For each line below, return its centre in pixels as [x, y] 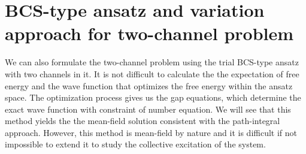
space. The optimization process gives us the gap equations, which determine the [153, 97]
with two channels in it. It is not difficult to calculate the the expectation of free [152, 73]
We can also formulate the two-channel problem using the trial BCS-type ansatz [152, 62]
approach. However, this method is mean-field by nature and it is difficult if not [151, 132]
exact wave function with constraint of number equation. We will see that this [148, 109]
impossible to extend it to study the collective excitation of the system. [135, 144]
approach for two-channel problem [149, 33]
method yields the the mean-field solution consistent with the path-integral [143, 121]
